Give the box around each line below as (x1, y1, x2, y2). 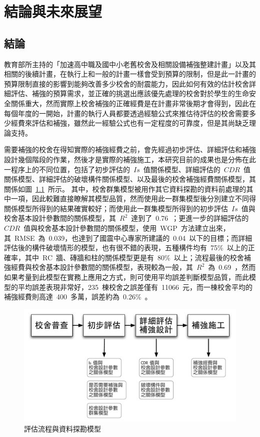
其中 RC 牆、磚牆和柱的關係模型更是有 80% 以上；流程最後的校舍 (24, 252, 244, 262)
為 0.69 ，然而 (208, 262, 256, 272)
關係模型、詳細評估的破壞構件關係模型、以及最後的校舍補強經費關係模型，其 (4, 174, 256, 184)
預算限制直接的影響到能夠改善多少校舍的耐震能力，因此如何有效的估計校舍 (4, 78, 249, 89)
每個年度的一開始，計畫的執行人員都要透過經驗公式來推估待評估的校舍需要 (4, 108, 249, 118)
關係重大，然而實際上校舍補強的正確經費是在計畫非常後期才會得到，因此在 (10, 98, 256, 108)
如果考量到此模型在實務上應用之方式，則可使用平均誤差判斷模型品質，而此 (4, 272, 249, 282)
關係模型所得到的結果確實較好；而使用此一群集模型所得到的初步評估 (4, 203, 228, 213)
